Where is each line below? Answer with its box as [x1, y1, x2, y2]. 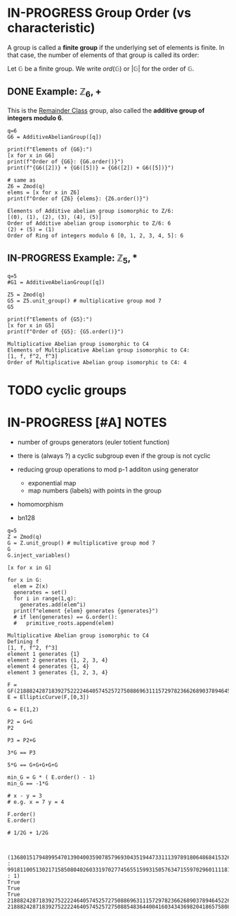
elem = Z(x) [13, 583, 49, 590]
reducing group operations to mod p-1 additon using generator [17, 465, 199, 474]
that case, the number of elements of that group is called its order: [7, 51, 199, 59]
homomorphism [17, 500, 64, 509]
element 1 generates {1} [7, 650, 80, 658]
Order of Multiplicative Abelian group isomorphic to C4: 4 [7, 359, 188, 366]
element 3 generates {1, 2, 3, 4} [7, 669, 109, 676]
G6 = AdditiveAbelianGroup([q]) [7, 133, 102, 140]
